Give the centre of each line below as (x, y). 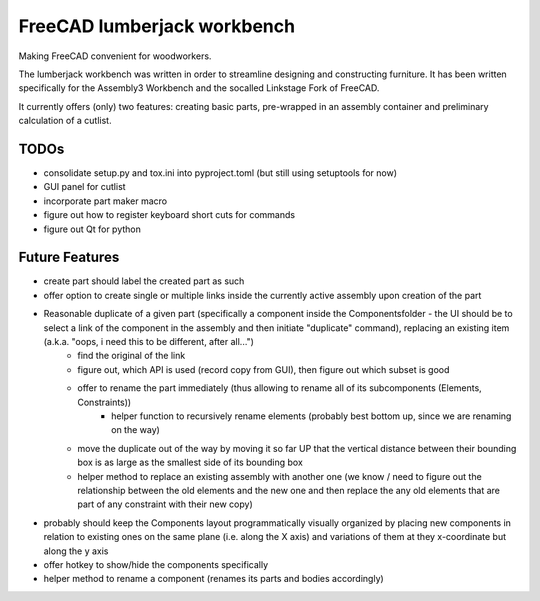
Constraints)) (104, 402)
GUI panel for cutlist (84, 187)
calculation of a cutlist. (65, 121)
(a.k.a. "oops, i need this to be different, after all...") (149, 342)
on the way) (135, 430)
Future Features (69, 257)
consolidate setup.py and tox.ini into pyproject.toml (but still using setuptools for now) (220, 173)
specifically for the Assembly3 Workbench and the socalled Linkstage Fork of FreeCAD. (199, 88)
